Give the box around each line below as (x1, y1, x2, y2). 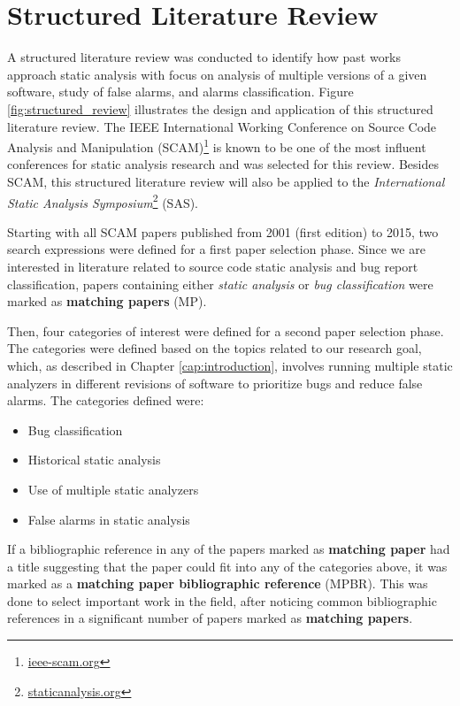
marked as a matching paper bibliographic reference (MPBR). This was (7, 574, 428, 593)
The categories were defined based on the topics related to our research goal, (7, 339, 422, 357)
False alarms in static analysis (27, 510, 190, 528)
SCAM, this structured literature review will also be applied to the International (7, 172, 445, 190)
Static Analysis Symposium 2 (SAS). (7, 190, 198, 211)
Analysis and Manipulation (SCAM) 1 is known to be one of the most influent (7, 135, 426, 156)
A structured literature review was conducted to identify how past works (7, 48, 402, 66)
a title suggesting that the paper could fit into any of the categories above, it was (7, 556, 448, 575)
